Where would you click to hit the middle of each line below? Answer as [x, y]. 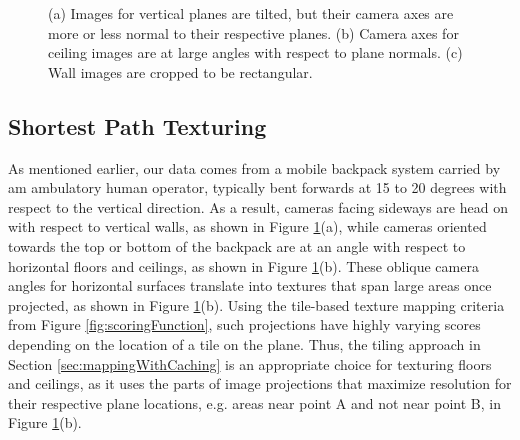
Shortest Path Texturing [137, 125]
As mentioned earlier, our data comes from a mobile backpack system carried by [254, 167]
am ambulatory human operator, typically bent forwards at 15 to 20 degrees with [257, 187]
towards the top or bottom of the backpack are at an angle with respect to [237, 245]
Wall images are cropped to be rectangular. [180, 71]
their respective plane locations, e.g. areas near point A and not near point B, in [254, 402]
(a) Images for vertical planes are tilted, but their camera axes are [251, 13]
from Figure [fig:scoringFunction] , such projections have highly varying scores [244, 324]
